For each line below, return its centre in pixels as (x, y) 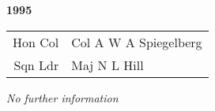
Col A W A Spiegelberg (137, 42)
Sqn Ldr (36, 65)
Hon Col (36, 42)
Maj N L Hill (107, 65)
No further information (62, 97)
